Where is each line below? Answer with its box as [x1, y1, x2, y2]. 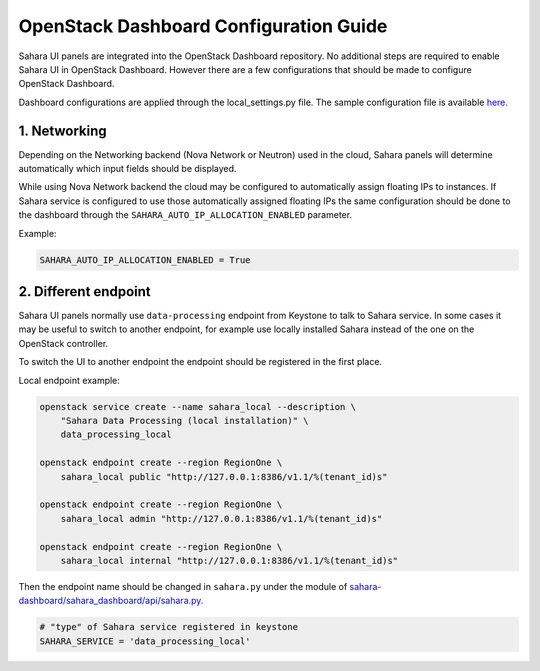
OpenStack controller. [18, 337, 109, 349]
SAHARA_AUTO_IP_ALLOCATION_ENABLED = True [39, 254, 251, 265]
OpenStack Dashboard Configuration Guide [18, 15, 388, 37]
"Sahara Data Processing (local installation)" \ [60, 415, 309, 426]
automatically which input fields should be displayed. [18, 163, 237, 175]
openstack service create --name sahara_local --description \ [39, 401, 357, 412]
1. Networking [18, 122, 107, 139]
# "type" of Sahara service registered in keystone [39, 621, 299, 633]
